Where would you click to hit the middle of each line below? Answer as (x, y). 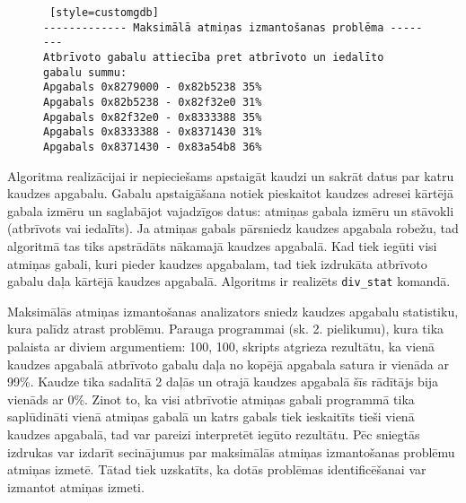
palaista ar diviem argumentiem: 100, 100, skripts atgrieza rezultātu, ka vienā (221, 346)
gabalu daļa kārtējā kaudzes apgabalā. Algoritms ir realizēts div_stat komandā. (229, 281)
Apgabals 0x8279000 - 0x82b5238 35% (153, 87)
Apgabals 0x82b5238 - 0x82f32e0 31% (153, 102)
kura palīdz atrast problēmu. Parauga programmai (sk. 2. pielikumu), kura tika (226, 329)
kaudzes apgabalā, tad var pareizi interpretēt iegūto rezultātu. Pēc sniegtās (214, 434)
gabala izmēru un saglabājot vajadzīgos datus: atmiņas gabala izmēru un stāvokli (231, 210)
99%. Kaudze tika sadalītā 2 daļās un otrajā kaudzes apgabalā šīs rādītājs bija (223, 382)
